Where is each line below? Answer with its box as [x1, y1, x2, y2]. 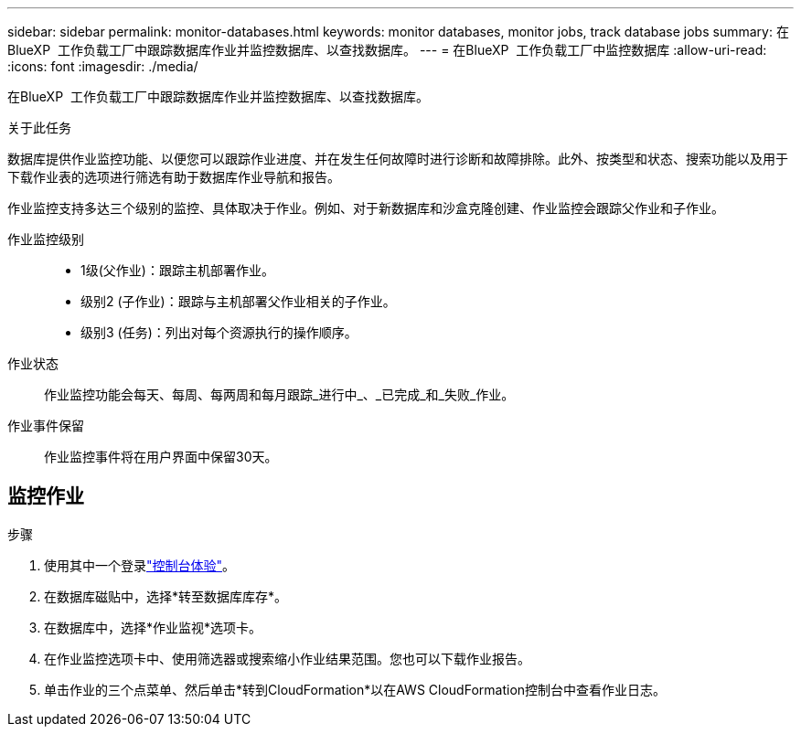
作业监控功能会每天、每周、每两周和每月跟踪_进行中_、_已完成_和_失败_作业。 [44, 387, 515, 402]
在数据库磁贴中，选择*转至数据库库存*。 [44, 588, 288, 604]
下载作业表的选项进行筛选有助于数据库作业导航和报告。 [7, 169, 340, 185]
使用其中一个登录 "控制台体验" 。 [44, 557, 236, 573]
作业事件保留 [7, 418, 84, 433]
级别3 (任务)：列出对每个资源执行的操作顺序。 [80, 324, 358, 340]
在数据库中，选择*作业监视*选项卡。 [44, 619, 262, 635]
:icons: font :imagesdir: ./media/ [7, 59, 198, 74]
